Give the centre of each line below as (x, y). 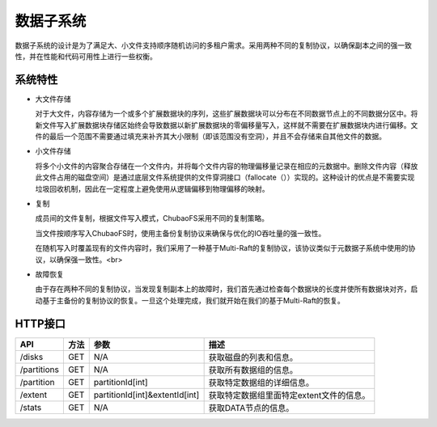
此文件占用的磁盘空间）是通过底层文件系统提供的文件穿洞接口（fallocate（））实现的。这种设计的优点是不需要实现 (225, 177)
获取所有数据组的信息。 (253, 370)
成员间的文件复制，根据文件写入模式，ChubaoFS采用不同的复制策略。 (152, 218)
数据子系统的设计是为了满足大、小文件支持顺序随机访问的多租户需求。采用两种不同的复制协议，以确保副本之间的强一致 (213, 45)
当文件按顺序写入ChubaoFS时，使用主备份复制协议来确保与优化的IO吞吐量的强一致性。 (180, 233)
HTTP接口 (40, 323)
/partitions (40, 370)
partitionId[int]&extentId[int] (146, 395)
